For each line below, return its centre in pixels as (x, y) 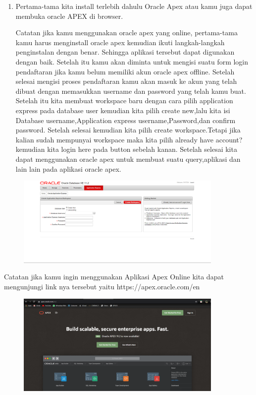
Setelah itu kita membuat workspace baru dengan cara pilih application (124, 100)
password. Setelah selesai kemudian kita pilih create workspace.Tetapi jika (128, 130)
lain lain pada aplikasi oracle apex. (68, 168)
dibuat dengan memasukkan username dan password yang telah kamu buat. (131, 91)
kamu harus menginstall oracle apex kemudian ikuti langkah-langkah (120, 42)
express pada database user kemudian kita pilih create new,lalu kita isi (123, 110)
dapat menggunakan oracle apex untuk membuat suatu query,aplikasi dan (128, 159)
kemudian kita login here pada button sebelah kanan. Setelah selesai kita (126, 149)
